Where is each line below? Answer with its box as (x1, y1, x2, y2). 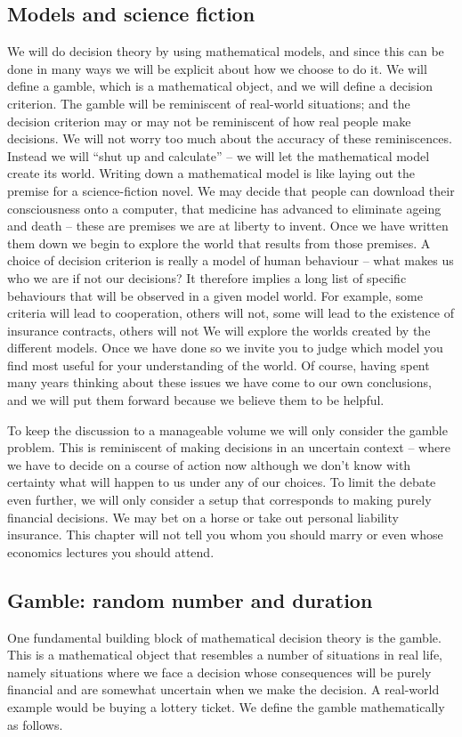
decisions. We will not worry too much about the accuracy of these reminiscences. (7, 129, 452, 148)
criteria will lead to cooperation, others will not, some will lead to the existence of (7, 304, 455, 322)
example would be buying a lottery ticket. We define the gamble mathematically (7, 698, 445, 716)
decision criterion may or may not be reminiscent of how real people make (7, 111, 411, 130)
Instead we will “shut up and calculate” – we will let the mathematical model (7, 146, 430, 165)
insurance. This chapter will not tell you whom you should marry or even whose (7, 525, 443, 544)
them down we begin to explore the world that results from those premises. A (7, 233, 431, 252)
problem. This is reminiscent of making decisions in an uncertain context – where (7, 438, 450, 457)
